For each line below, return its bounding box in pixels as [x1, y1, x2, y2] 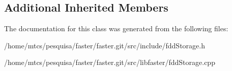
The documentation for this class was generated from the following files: [4, 23, 228, 34]
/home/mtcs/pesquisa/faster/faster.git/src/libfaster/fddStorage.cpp [4, 57, 215, 67]
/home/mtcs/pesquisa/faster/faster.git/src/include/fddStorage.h [4, 40, 205, 50]
